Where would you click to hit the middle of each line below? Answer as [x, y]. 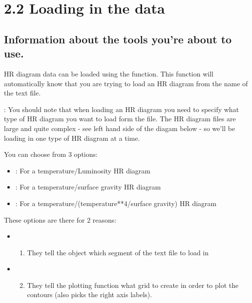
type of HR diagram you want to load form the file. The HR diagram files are [120, 119]
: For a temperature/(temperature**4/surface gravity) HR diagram [116, 203]
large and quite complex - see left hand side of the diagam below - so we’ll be [120, 128]
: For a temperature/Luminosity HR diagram [83, 170]
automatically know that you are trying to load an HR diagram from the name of [126, 83]
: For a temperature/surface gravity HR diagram [88, 187]
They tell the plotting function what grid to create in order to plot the [133, 285]
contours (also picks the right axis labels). [90, 294]
